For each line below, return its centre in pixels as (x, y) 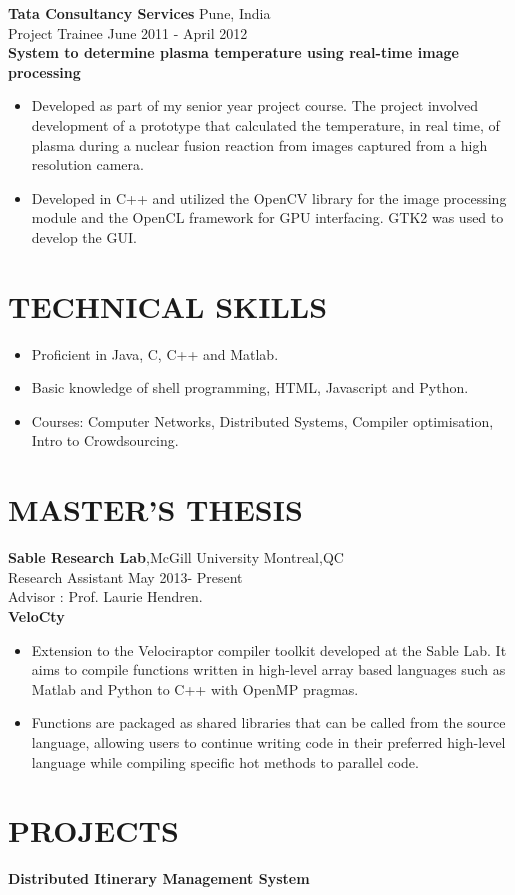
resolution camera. (87, 164)
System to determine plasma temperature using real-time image (233, 52)
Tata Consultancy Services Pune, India (139, 13)
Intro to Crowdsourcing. (105, 440)
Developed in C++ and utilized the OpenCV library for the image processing (269, 197)
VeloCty (36, 615)
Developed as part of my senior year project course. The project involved (255, 105)
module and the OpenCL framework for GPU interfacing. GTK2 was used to (267, 217)
